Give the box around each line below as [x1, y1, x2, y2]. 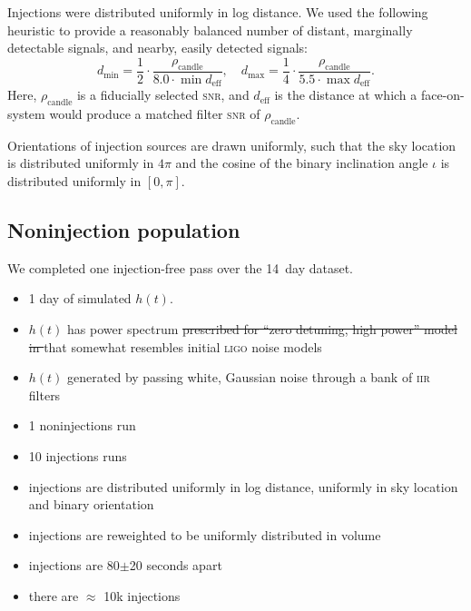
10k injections [103, 586, 181, 605]
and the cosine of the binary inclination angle [175, 153, 428, 172]
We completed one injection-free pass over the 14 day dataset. [7, 258, 353, 277]
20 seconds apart [129, 556, 222, 575]
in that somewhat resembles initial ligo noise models [28, 337, 322, 356]
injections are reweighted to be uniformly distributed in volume [28, 525, 381, 544]
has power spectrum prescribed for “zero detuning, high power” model [67, 320, 457, 339]
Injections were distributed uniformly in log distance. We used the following [7, 3, 428, 21]
